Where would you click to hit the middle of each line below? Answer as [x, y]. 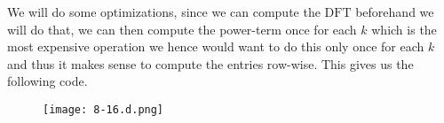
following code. [48, 81]
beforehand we [395, 12]
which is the [404, 29]
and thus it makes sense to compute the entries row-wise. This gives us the [210, 63]
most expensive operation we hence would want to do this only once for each [216, 46]
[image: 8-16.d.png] [103, 109]
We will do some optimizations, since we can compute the [164, 12]
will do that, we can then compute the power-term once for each [182, 29]
